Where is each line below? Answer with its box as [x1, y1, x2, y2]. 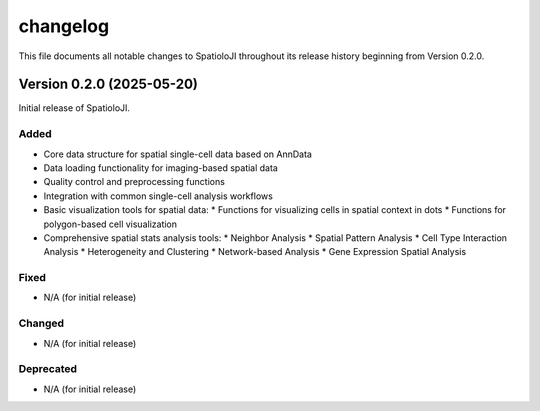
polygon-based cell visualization [43, 218, 178, 230]
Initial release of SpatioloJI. [18, 102, 130, 114]
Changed [18, 316, 65, 330]
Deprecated [18, 362, 78, 376]
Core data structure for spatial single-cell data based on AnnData [43, 148, 312, 160]
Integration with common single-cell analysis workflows [43, 190, 274, 202]
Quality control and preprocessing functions [43, 176, 225, 188]
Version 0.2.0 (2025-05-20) [18, 76, 199, 93]
